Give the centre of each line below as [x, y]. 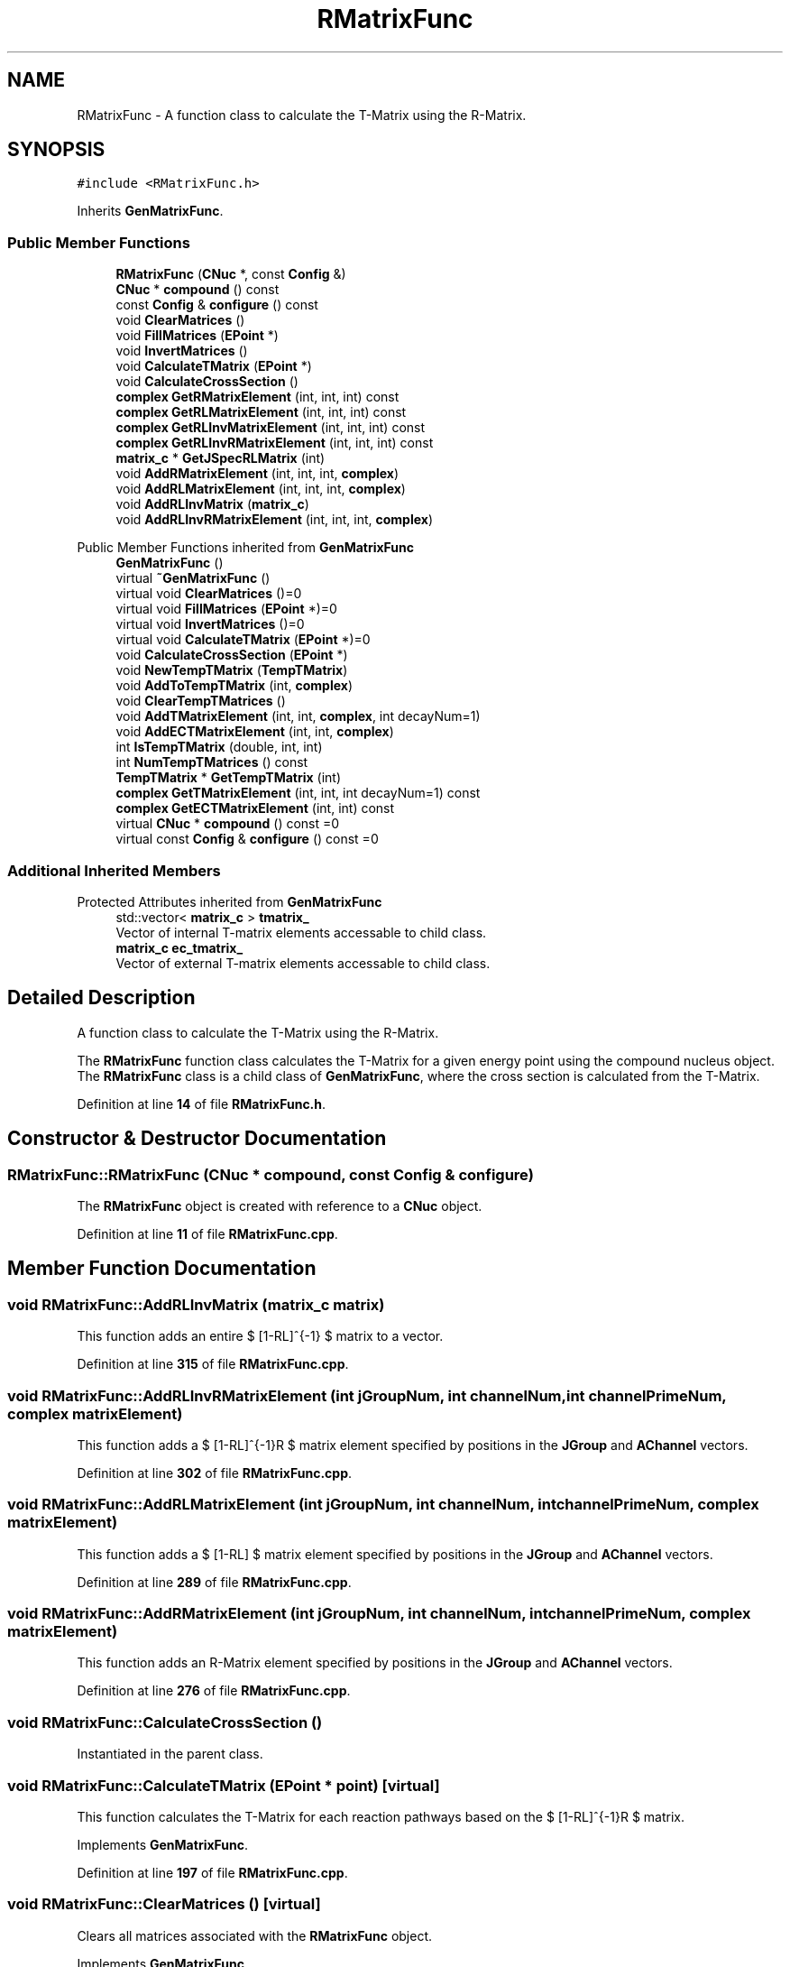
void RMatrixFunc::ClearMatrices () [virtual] [164, 1904]
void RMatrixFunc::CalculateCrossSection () [165, 1722]
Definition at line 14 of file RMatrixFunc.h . [202, 1104]
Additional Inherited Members [114, 870]
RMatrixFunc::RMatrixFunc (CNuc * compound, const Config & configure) [271, 1174]
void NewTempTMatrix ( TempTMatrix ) [232, 670]
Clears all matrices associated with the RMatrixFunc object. [255, 1935]
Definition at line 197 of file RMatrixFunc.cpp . [212, 1872]
